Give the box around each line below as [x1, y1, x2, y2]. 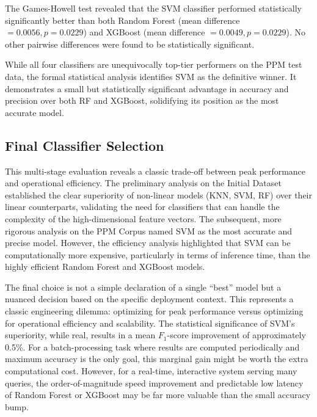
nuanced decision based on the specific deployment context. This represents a [5, 292, 294, 305]
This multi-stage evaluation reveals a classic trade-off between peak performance [5, 164, 306, 177]
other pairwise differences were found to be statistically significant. [5, 37, 255, 50]
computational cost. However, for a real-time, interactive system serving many [5, 364, 297, 377]
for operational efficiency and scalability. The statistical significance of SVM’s [5, 316, 295, 329]
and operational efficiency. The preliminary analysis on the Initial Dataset [5, 176, 282, 189]
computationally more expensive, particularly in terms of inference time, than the [5, 248, 310, 261]
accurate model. [5, 106, 64, 118]
